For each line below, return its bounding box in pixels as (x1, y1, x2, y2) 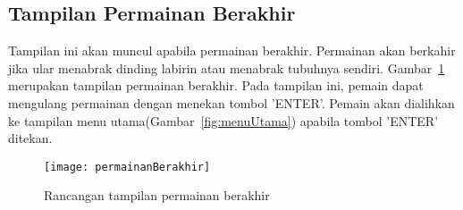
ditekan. (8, 129, 53, 147)
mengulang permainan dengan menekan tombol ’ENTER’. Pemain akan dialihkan (8, 93, 455, 112)
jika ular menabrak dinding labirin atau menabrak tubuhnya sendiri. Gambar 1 (8, 58, 445, 77)
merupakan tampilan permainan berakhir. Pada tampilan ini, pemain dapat (8, 76, 424, 95)
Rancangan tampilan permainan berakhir (44, 186, 270, 205)
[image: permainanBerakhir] (44, 160, 211, 173)
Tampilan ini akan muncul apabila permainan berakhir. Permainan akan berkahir (8, 41, 456, 60)
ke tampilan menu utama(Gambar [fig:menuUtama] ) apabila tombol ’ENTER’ (8, 111, 439, 130)
